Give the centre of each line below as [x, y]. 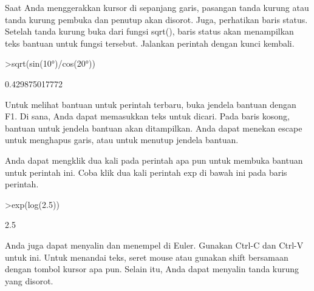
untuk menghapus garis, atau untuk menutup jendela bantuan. [122, 140]
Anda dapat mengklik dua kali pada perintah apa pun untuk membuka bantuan [154, 160]
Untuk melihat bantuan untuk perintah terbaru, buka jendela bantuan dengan [151, 104]
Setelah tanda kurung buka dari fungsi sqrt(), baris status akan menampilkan [149, 31]
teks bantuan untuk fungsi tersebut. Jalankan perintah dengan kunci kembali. [150, 43]
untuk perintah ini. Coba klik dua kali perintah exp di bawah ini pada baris [146, 172]
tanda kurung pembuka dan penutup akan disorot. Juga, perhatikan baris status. [156, 19]
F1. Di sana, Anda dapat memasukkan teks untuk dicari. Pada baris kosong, [147, 116]
